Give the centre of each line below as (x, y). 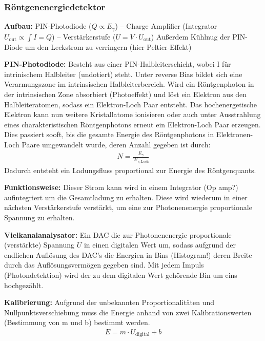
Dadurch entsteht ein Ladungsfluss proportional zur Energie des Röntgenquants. (130, 170)
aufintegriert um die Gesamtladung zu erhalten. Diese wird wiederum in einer (126, 197)
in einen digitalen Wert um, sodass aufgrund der (160, 245)
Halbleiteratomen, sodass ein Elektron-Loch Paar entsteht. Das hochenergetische (130, 104)
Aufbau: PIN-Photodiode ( (48, 26)
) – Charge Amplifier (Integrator (166, 26)
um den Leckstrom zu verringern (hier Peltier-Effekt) (108, 46)
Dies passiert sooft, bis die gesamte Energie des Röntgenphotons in (109, 134)
